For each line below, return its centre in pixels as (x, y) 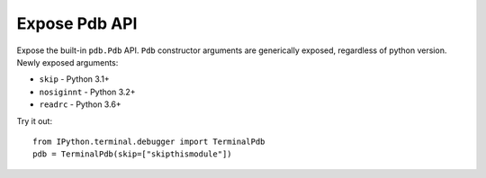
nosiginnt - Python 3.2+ (87, 92)
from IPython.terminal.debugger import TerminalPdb (149, 141)
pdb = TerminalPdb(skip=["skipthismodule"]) (133, 154)
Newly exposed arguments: (67, 62)
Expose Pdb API (77, 23)
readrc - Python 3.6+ (80, 104)
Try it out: (35, 120)
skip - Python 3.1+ (74, 79)
